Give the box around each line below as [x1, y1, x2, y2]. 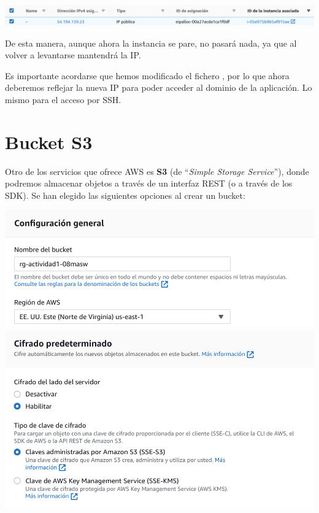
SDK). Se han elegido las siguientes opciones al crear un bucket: [5, 188, 245, 201]
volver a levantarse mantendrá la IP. [5, 48, 141, 61]
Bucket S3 [5, 129, 93, 154]
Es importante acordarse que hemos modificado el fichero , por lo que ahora [5, 69, 290, 82]
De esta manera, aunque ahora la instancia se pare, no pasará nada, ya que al [5, 36, 297, 49]
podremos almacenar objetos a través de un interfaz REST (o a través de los [5, 177, 293, 190]
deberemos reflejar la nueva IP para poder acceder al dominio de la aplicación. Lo [5, 81, 312, 94]
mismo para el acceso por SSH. [5, 93, 121, 106]
